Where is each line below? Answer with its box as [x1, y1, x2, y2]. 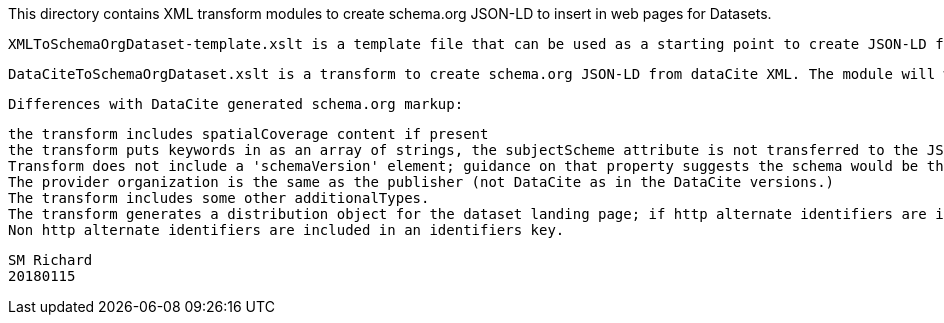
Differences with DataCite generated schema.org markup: [8, 96, 464, 112]
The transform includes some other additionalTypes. [8, 190, 430, 206]
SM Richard [8, 252, 93, 268]
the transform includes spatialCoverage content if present [8, 126, 489, 142]
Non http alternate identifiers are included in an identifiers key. [8, 222, 565, 238]
